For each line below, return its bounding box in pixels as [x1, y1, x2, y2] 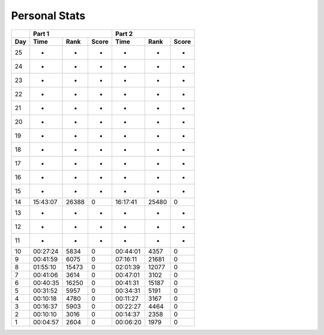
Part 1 [33, 29, 50, 38]
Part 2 [115, 29, 133, 38]
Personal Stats [11, 9, 86, 22]
